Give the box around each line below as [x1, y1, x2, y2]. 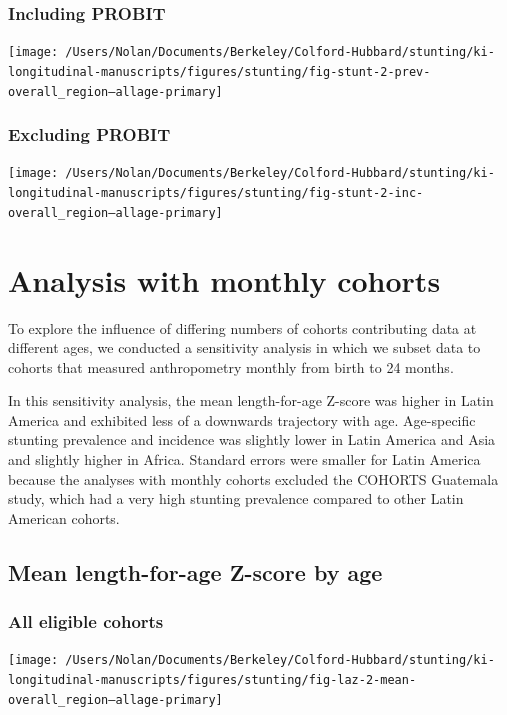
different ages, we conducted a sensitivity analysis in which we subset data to [8, 337, 481, 358]
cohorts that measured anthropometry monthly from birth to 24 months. [8, 356, 454, 377]
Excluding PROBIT [8, 122, 171, 147]
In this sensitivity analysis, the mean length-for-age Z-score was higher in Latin [8, 390, 494, 411]
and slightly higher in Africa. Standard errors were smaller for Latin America [8, 449, 481, 470]
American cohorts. [8, 507, 120, 528]
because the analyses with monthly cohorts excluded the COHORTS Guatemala [8, 468, 499, 489]
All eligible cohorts [8, 609, 164, 634]
